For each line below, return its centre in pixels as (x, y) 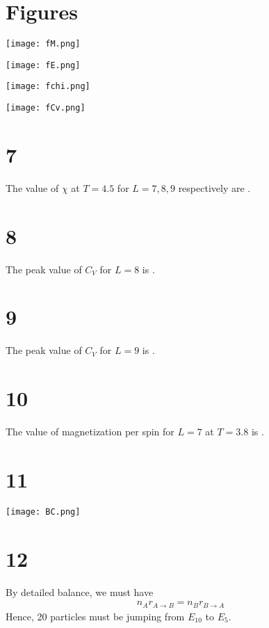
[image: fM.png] (43, 44)
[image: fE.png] (43, 65)
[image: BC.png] (43, 512)
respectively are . (214, 187)
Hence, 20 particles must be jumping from (95, 616)
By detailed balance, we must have (80, 591)
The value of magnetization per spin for (90, 432)
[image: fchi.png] (48, 87)
